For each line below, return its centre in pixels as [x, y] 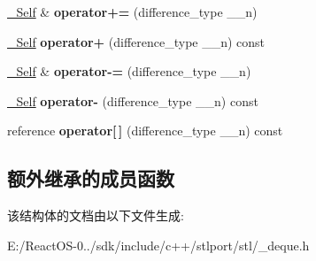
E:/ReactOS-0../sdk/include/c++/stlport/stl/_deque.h [158, 245]
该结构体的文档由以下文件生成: [96, 215]
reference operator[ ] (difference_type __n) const [145, 130]
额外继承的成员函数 [91, 178]
